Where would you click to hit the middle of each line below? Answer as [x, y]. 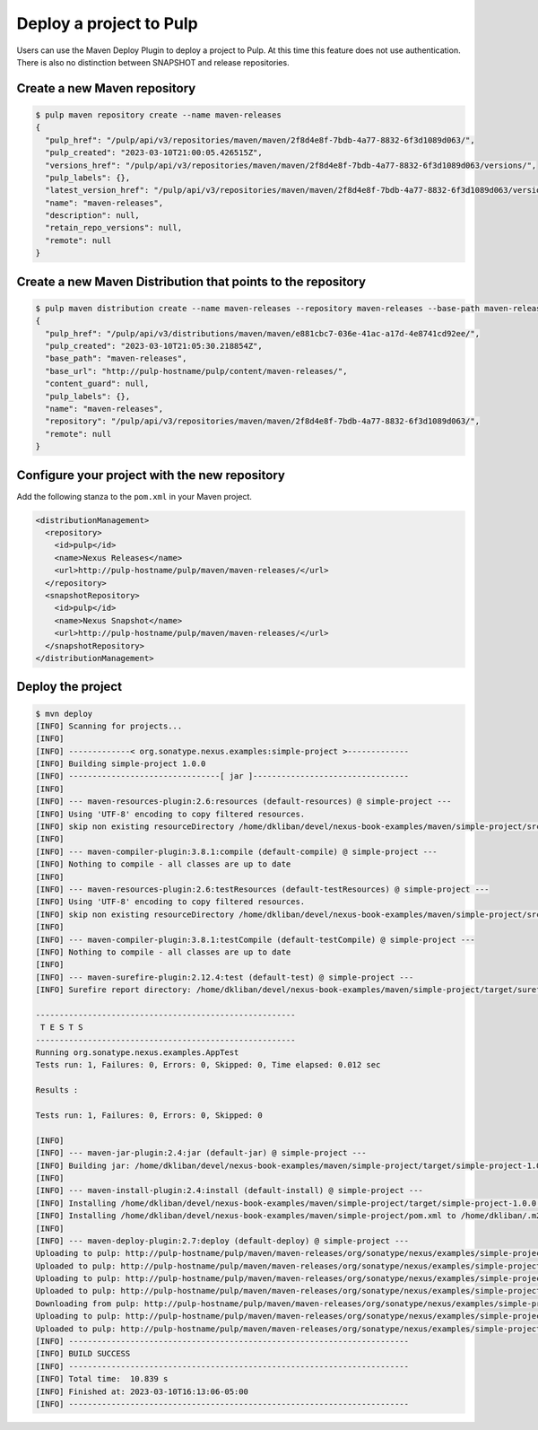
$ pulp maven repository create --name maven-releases [158, 115]
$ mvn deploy [64, 714]
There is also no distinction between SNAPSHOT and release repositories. [153, 62]
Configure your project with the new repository [151, 475]
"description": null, [93, 216]
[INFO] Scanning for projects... [109, 726]
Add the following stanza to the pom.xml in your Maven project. [134, 496]
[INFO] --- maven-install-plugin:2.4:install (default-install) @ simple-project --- [229, 1190]
